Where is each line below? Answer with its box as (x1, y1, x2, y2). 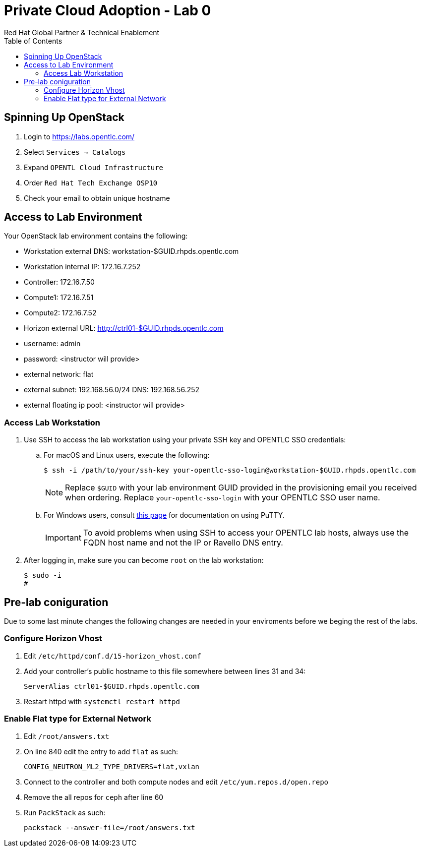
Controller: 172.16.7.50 (24, 278, 95, 287)
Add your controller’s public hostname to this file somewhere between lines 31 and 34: (24, 667, 306, 675)
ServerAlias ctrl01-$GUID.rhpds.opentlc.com (24, 682, 200, 690)
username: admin (24, 339, 81, 348)
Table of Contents (4, 36, 62, 45)
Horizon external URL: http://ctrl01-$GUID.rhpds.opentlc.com (24, 324, 224, 333)
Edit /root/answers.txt (24, 731, 110, 740)
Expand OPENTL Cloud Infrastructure (24, 163, 163, 172)
